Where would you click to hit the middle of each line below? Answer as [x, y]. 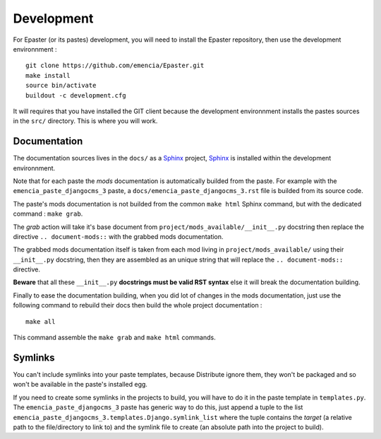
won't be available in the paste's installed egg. [80, 385]
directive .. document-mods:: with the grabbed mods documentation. [118, 236]
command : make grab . [48, 214]
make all [41, 321]
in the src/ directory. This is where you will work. [85, 121]
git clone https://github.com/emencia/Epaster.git [115, 66]
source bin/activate [61, 86]
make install [48, 75]
